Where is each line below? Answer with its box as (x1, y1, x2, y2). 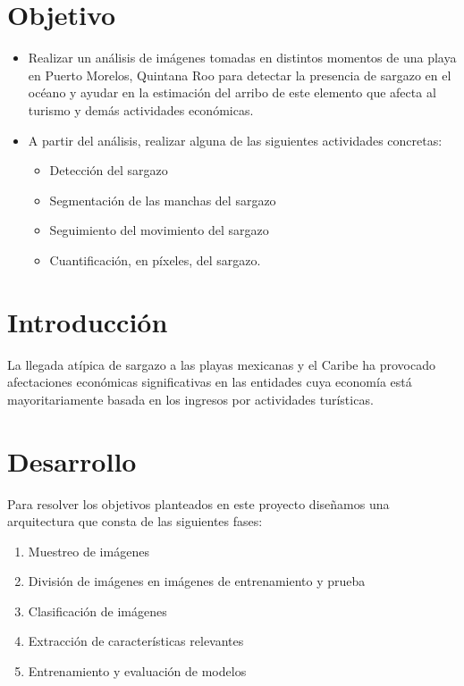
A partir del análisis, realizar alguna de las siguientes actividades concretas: (28, 130, 443, 149)
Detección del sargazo (49, 161, 168, 180)
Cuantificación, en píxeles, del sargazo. (49, 250, 261, 269)
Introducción (7, 303, 168, 339)
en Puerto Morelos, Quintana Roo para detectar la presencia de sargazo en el (28, 65, 451, 84)
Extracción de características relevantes (28, 632, 244, 650)
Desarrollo (7, 442, 137, 479)
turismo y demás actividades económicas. (28, 100, 254, 119)
